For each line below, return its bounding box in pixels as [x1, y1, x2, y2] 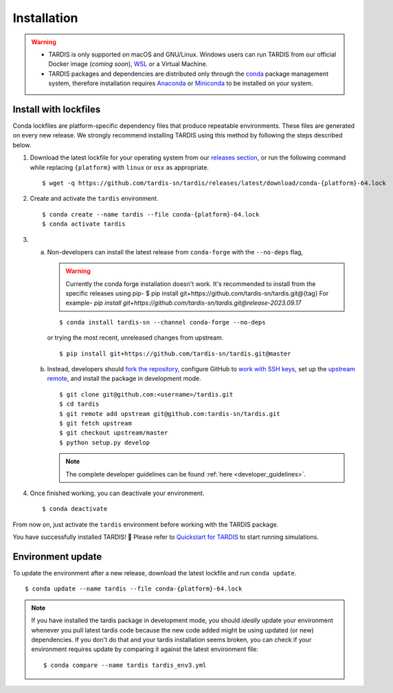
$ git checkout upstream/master [59, 429, 168, 437]
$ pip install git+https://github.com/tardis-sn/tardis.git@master [59, 349, 291, 357]
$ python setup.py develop [59, 439, 150, 446]
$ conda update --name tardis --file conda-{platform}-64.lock [25, 585, 243, 593]
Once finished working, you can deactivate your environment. [30, 489, 205, 497]
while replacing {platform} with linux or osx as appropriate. [30, 163, 210, 171]
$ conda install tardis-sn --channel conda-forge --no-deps [59, 318, 266, 326]
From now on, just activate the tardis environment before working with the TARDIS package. [12, 520, 279, 529]
